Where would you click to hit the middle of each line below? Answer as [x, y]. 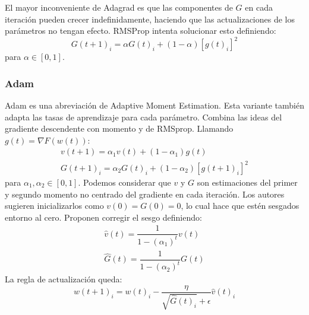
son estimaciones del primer [247, 182]
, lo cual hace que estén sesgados [240, 206]
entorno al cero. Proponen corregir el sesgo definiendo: [103, 217]
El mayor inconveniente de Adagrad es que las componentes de [119, 7]
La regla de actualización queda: [64, 279]
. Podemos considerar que [124, 182]
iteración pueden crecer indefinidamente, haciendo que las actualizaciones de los [150, 19]
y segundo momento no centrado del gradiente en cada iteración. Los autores [145, 194]
